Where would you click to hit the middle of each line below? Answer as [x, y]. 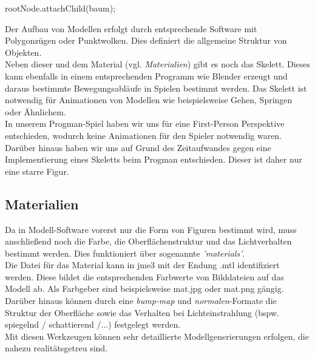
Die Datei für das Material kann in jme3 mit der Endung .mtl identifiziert [142, 265]
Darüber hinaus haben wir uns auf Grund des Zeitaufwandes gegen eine [138, 147]
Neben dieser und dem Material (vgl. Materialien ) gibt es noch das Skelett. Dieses [158, 64]
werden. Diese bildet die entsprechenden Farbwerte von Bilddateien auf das [144, 276]
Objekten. [23, 52]
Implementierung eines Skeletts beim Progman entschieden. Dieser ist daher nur [154, 159]
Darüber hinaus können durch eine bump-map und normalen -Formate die [141, 301]
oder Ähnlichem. [36, 111]
